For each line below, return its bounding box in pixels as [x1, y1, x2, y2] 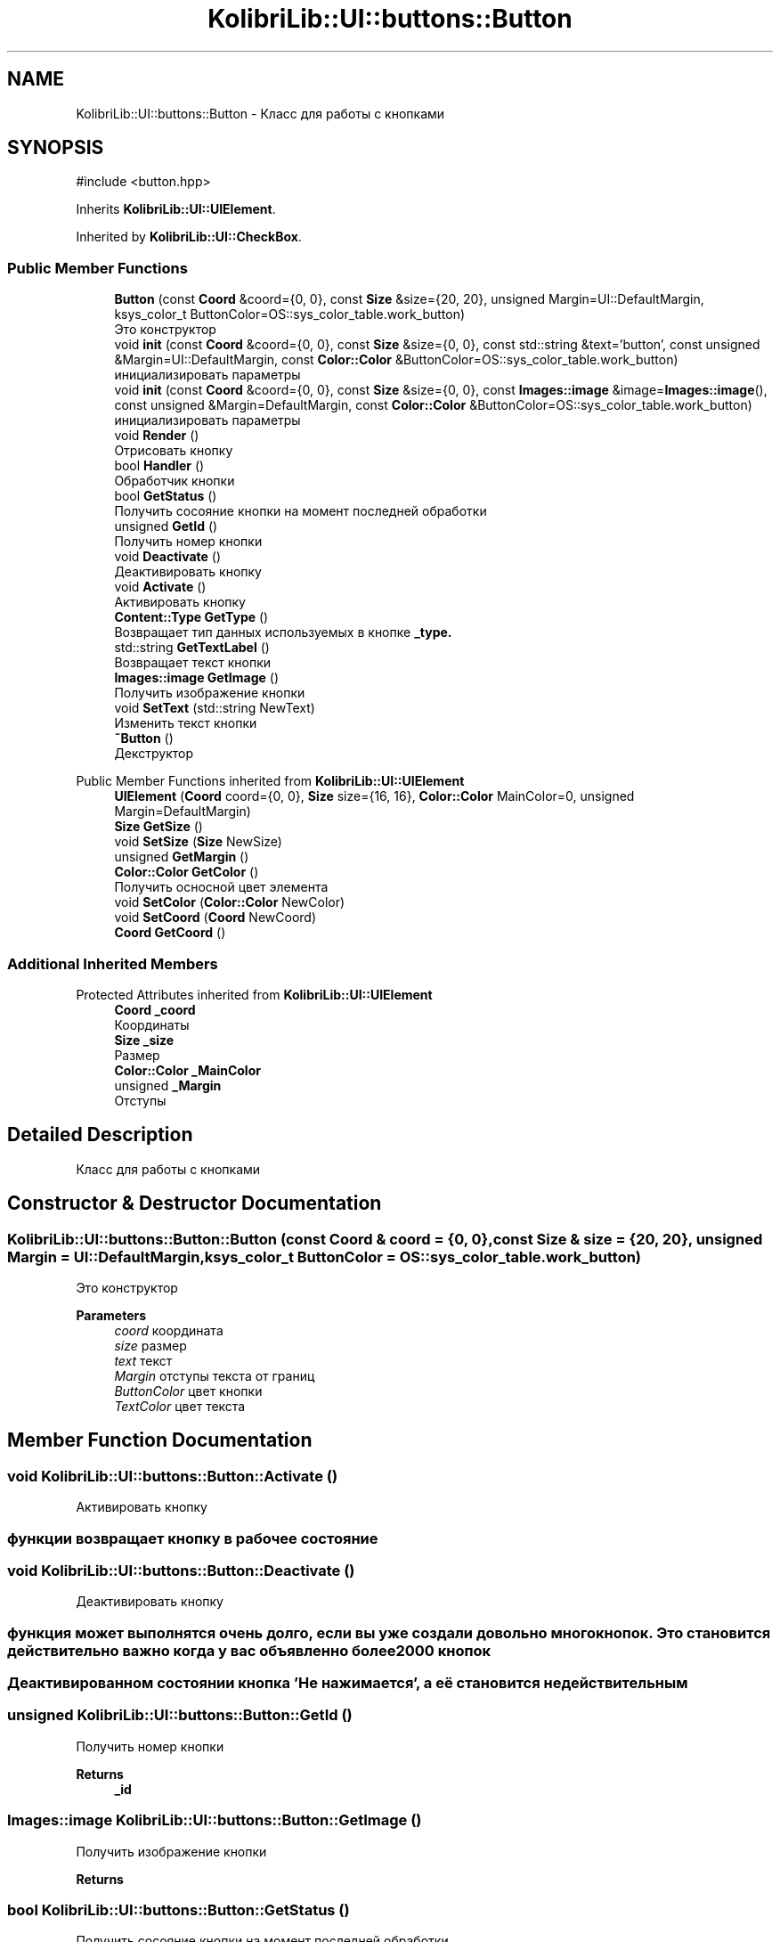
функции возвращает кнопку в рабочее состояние [7, 1529, 378, 1547]
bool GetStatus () [114, 488, 217, 504]
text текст [114, 1353, 173, 1368]
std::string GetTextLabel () [114, 640, 270, 656]
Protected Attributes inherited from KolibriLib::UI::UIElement [76, 986, 433, 1002]
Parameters [76, 1308, 147, 1323]
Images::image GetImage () [114, 670, 279, 686]
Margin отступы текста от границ [114, 1368, 315, 1383]
